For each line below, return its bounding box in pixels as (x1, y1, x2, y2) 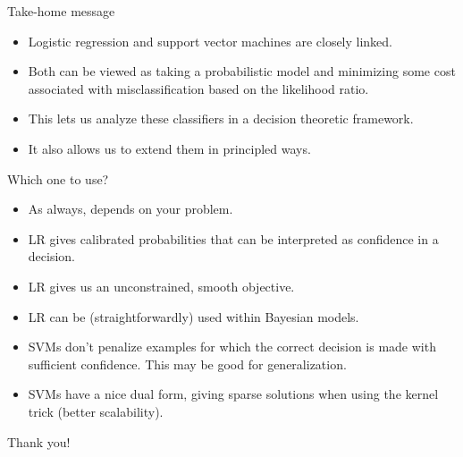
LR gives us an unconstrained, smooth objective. (28, 276, 295, 295)
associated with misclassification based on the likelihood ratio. (28, 79, 369, 97)
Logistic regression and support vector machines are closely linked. (28, 31, 393, 50)
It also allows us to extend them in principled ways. (28, 139, 311, 157)
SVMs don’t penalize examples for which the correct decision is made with (28, 337, 436, 356)
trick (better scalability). (28, 402, 164, 420)
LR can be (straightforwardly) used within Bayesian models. (28, 307, 359, 326)
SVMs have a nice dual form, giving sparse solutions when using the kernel (28, 385, 439, 403)
